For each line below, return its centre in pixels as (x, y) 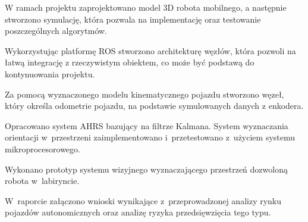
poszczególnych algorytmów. (56, 31)
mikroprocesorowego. (43, 148)
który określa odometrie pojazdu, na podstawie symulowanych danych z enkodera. (154, 106)
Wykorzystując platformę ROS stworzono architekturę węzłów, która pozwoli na (150, 50)
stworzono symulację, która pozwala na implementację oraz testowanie (133, 19)
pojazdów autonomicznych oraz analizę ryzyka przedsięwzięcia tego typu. (138, 212)
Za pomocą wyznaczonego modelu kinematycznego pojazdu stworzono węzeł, (144, 94)
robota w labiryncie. (42, 181)
